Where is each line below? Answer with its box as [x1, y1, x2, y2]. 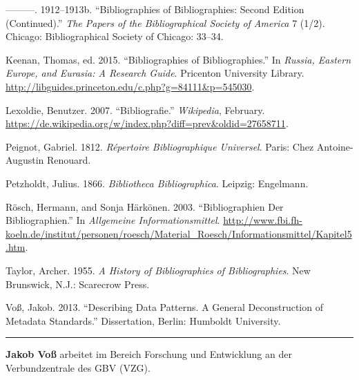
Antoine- [316, 139, 353, 153]
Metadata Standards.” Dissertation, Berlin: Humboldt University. [6, 313, 281, 327]
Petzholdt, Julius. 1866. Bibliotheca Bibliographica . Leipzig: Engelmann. [6, 175, 309, 190]
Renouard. [46, 153, 91, 167]
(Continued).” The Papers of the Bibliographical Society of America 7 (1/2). [6, 15, 325, 30]
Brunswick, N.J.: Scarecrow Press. [6, 276, 150, 291]
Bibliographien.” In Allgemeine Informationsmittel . [6, 213, 220, 227]
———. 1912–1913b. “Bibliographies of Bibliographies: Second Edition [6, 2, 304, 16]
